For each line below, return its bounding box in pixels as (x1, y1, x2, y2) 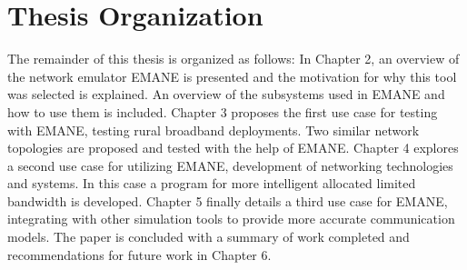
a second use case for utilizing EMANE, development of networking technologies (7, 155, 453, 175)
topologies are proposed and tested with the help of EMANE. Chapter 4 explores (7, 138, 459, 157)
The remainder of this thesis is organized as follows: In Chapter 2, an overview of (7, 49, 460, 68)
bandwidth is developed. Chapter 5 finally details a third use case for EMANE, (7, 191, 448, 210)
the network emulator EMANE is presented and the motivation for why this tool (7, 66, 457, 85)
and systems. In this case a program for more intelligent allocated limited (7, 174, 416, 193)
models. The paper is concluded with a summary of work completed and (7, 227, 410, 246)
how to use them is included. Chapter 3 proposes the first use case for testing (7, 102, 438, 121)
